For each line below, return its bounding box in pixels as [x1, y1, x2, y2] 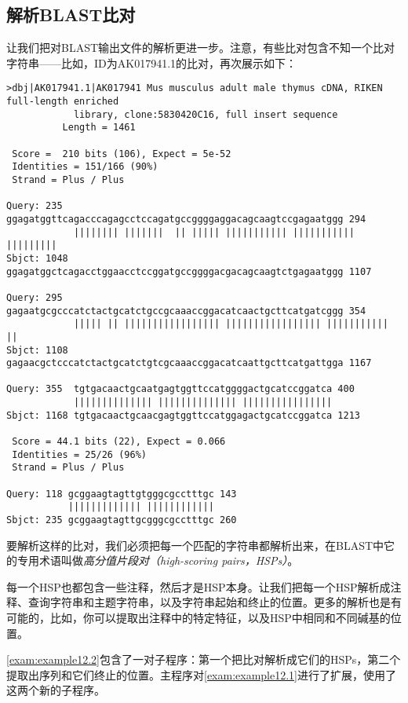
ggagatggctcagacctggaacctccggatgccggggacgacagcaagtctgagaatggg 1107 [6, 265, 372, 277]
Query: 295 [6, 291, 63, 303]
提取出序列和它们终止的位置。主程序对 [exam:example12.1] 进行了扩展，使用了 [6, 666, 396, 683]
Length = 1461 [62, 122, 136, 134]
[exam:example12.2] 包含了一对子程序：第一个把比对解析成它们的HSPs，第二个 [6, 651, 401, 668]
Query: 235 [6, 200, 63, 212]
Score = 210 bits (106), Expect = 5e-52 [12, 148, 231, 159]
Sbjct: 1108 [6, 344, 68, 356]
